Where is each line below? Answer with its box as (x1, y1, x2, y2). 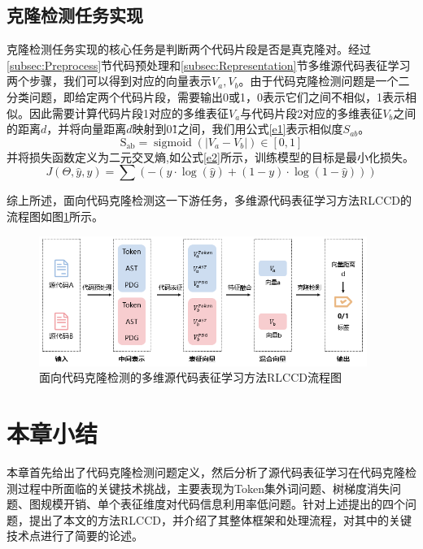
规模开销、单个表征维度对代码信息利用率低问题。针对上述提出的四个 (40, 495, 405, 512)
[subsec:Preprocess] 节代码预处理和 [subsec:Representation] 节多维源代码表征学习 (7, 56, 411, 73)
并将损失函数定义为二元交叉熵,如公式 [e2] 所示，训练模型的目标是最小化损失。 (7, 148, 414, 165)
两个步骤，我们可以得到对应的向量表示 (7, 72, 211, 89)
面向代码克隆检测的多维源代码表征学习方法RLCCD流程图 (39, 369, 342, 386)
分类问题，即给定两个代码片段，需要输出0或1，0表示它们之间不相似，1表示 (7, 88, 405, 105)
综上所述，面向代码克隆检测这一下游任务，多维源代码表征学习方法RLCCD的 (7, 192, 412, 209)
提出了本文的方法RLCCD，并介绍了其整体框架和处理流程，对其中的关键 (28, 511, 412, 528)
